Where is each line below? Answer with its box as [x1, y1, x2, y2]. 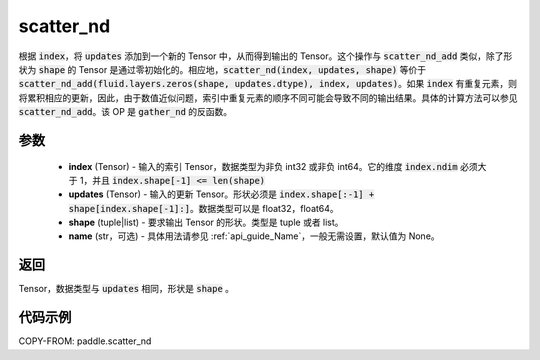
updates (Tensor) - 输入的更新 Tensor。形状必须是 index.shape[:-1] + [68, 188, 375, 200]
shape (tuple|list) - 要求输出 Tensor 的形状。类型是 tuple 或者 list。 [68, 216, 344, 229]
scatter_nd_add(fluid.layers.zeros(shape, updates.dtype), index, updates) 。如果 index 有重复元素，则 [18, 78, 517, 90]
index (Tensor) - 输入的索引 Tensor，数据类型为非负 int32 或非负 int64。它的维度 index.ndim [68, 160, 459, 172]
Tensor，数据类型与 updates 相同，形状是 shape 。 [18, 283, 235, 295]
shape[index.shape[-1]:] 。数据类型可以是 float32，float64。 [68, 202, 339, 214]
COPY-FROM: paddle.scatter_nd [18, 335, 152, 347]
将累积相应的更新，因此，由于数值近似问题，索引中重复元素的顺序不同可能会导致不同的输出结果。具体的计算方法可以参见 [18, 91, 518, 104]
